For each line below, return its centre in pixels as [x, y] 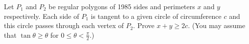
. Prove [144, 25]
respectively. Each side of [42, 16]
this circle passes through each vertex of [64, 25]
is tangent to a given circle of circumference [156, 16]
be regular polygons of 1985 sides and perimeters [122, 6]
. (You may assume [217, 25]
